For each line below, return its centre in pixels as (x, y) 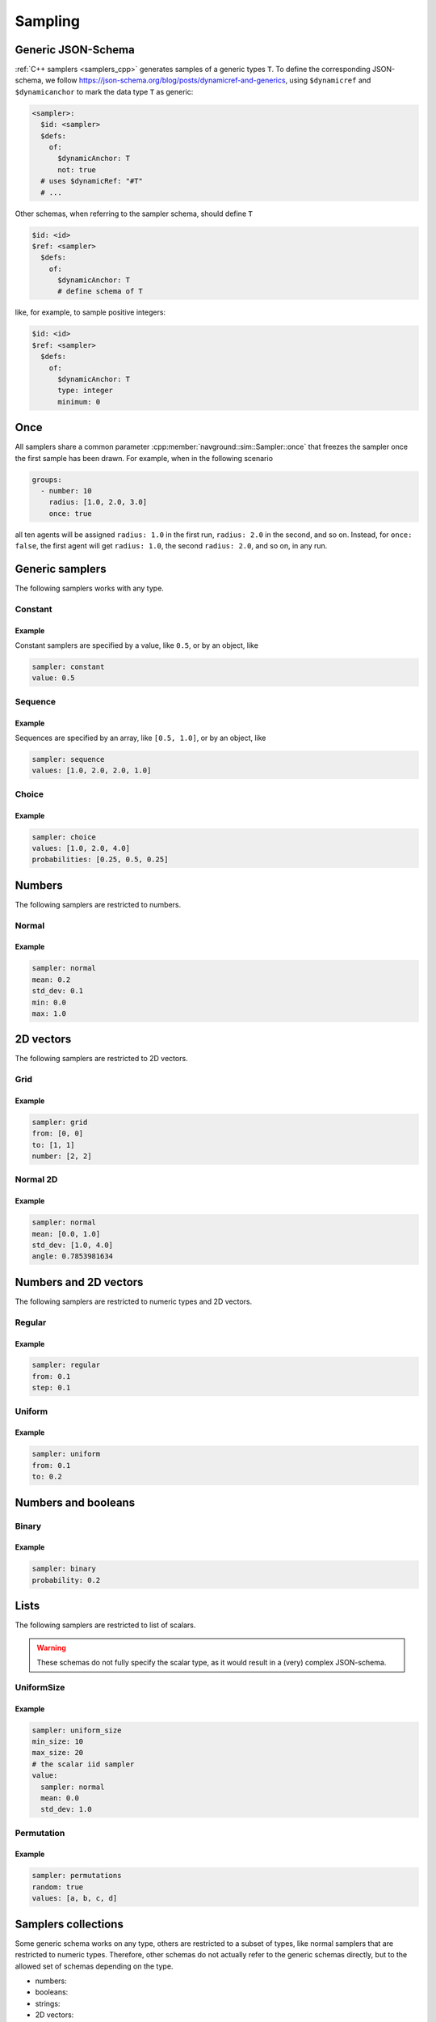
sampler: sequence (68, 759)
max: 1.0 (49, 1013)
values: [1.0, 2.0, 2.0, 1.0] (92, 771)
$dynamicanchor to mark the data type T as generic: (104, 91)
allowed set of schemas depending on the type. (94, 1966)
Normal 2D (36, 1179)
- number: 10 (66, 491)
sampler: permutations (77, 1876)
